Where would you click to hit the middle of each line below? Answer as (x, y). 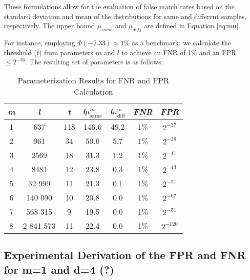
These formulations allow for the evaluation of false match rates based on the (119, 6)
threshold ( (21, 52)
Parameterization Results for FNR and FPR (94, 80)
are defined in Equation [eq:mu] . (192, 26)
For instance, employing (40, 42)
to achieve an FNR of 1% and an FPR (179, 52)
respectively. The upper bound (50, 26)
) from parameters (66, 52)
